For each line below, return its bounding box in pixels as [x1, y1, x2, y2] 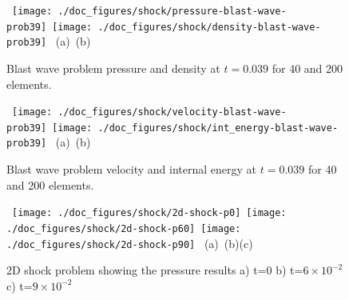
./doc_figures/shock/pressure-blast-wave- [58, 6, 287, 17]
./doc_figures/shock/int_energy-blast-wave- [97, 122, 339, 134]
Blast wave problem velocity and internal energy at [6, 161, 257, 178]
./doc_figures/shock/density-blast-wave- [97, 21, 321, 33]
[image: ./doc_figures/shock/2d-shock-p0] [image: [12, 207, 287, 219]
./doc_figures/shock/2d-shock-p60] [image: [6, 222, 241, 234]
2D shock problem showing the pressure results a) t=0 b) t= [6, 262, 303, 278]
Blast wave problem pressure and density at [6, 59, 220, 76]
